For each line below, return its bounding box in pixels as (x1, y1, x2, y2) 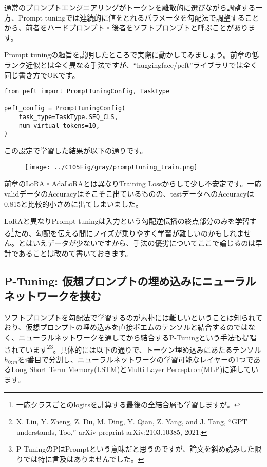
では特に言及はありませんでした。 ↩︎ (23, 453, 144, 464)
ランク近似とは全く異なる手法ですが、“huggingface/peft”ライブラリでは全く (4, 59, 258, 70)
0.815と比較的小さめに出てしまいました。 (4, 198, 143, 209)
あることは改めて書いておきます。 (18, 247, 132, 258)
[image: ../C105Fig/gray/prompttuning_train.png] (25, 163, 198, 171)
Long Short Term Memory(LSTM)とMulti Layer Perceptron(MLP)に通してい (11, 364, 258, 375)
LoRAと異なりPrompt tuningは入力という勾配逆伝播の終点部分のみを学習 (4, 216, 250, 226)
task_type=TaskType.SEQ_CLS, (18, 113, 118, 121)
